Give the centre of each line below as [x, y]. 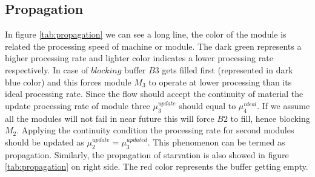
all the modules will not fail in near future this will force [110, 118]
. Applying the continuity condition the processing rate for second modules [155, 130]
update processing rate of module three [78, 105]
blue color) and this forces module [68, 82]
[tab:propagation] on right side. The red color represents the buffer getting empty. [157, 166]
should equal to [207, 105]
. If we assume [283, 105]
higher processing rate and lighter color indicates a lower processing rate [139, 58]
